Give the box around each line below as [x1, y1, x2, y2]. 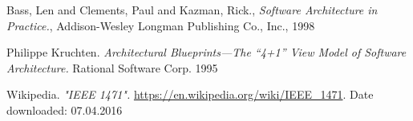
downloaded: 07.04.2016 [6, 101, 123, 118]
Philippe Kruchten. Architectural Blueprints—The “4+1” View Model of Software [6, 44, 407, 60]
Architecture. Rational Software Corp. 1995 [6, 59, 218, 76]
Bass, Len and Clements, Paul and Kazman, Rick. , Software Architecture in [6, 2, 378, 18]
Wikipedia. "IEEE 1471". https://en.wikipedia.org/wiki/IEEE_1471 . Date [6, 86, 374, 103]
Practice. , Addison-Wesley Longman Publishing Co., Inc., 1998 [6, 17, 315, 33]
